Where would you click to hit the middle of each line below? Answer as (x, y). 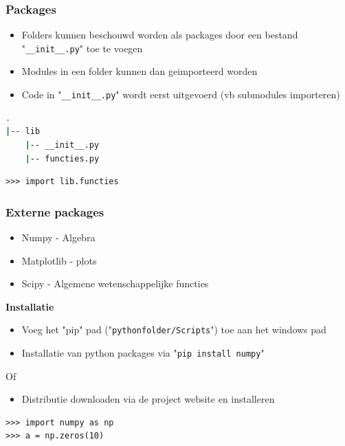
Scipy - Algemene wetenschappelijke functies (115, 283)
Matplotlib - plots (59, 260)
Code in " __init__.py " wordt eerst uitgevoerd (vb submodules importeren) (181, 94)
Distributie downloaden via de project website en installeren (148, 399)
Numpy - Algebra (58, 237)
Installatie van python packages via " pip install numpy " (143, 352)
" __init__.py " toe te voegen (82, 48)
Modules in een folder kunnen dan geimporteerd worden (140, 71)
